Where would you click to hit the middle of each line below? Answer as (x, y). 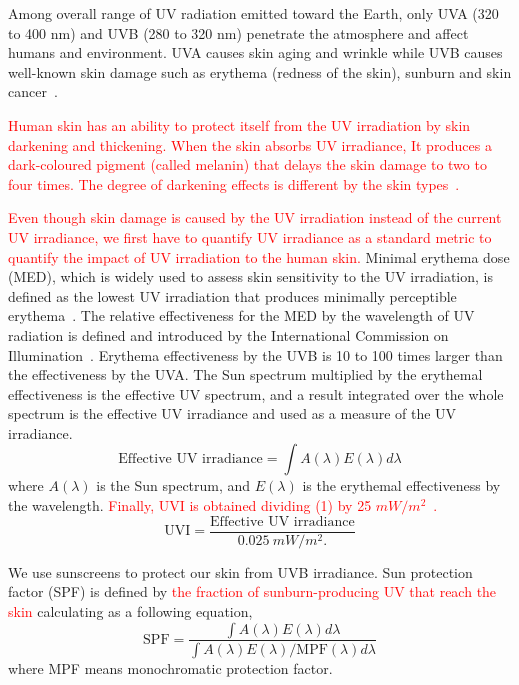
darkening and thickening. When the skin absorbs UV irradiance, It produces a (250, 144)
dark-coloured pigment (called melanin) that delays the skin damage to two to (247, 164)
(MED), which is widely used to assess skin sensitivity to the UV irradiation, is (251, 276)
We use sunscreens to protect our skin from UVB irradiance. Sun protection (240, 571)
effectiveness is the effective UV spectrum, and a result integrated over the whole (256, 393)
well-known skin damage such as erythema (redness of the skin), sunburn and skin (260, 71)
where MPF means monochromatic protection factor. (170, 668)
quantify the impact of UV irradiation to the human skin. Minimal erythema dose (259, 256)
